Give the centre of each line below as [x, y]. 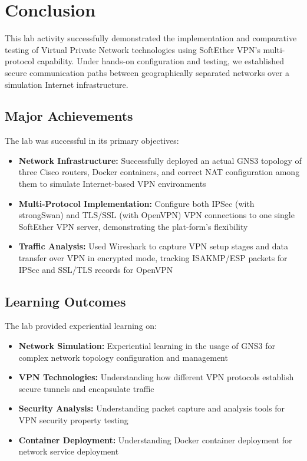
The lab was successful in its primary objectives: [92, 141]
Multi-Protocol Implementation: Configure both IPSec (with [136, 203]
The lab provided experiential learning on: [81, 326]
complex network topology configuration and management [123, 357]
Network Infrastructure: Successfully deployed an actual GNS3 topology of [160, 160]
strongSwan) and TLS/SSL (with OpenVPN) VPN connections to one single [156, 215]
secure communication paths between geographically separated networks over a [147, 72]
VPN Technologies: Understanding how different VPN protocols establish [156, 377]
